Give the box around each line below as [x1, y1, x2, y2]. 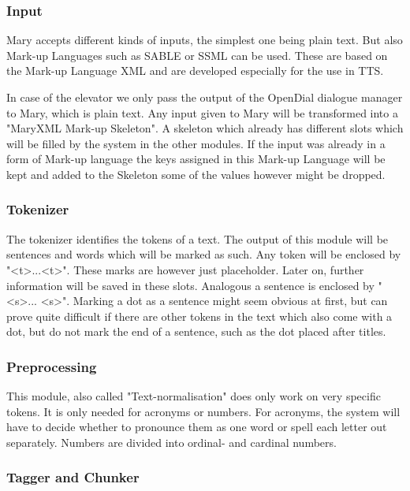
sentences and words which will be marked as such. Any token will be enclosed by [6, 246, 401, 262]
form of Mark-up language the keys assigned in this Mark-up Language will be [6, 151, 386, 167]
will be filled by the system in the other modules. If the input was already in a [6, 135, 386, 151]
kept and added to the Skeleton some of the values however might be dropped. [6, 166, 386, 182]
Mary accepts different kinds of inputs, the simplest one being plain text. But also [6, 32, 403, 48]
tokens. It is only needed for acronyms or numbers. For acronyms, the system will [6, 403, 401, 419]
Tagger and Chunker [6, 467, 140, 487]
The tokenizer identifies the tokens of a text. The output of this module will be [6, 230, 389, 247]
